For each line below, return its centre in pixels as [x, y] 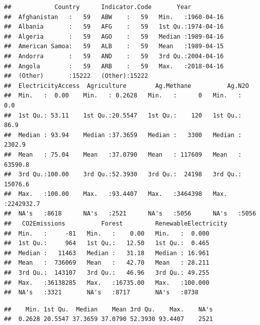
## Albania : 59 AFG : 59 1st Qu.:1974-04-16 [114, 27]
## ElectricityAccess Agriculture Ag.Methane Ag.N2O [126, 86]
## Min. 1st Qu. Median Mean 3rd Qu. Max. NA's [109, 309]
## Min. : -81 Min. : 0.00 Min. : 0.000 [107, 233]
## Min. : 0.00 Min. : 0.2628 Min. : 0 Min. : [123, 96]
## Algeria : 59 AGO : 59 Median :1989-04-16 [114, 36]
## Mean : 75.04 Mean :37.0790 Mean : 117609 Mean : [123, 154]
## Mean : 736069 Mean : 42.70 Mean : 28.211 [107, 263]
